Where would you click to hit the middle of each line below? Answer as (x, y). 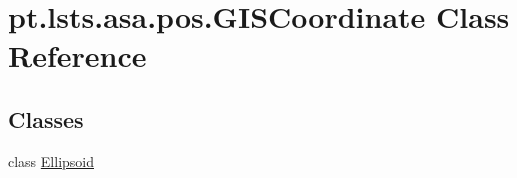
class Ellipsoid (51, 160)
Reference (77, 55)
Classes (46, 118)
